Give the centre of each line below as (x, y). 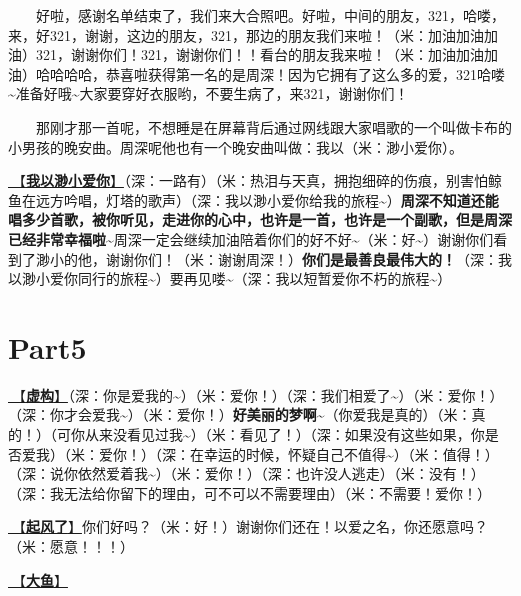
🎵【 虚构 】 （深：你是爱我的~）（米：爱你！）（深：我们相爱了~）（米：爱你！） (256, 394)
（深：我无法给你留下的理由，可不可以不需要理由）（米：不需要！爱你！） (249, 492)
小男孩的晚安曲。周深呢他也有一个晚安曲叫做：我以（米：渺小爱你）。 (235, 146)
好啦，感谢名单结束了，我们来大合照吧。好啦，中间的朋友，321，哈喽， (270, 15)
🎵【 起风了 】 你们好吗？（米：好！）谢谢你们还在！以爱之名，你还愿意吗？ (248, 526)
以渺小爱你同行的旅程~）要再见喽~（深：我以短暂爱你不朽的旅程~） (230, 278)
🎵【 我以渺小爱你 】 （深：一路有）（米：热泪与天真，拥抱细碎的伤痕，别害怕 (248, 180)
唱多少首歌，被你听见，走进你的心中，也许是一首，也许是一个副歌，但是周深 (260, 219)
